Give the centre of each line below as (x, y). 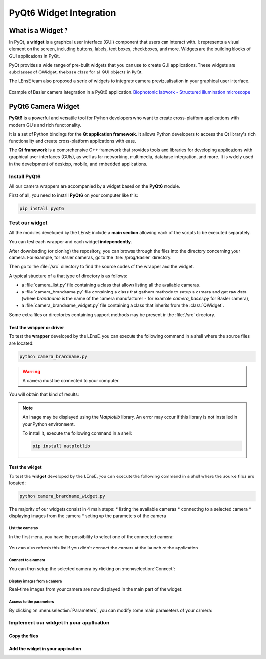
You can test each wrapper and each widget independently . (70, 242)
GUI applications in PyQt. (34, 56)
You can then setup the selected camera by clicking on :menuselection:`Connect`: (92, 568)
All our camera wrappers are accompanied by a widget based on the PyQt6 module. (95, 186)
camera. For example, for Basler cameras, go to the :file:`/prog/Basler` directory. (90, 258)
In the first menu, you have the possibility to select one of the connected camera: (92, 537)
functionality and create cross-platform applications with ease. (73, 141)
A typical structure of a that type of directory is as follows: (68, 276)
